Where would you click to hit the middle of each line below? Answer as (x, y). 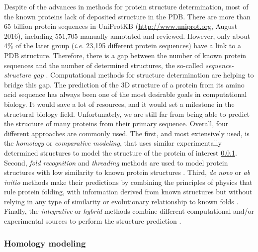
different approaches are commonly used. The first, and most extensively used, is (127, 133)
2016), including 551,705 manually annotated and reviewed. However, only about (127, 36)
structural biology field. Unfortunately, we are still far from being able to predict (127, 114)
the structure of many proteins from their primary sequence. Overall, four (116, 124)
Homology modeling (45, 243)
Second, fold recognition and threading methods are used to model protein (116, 162)
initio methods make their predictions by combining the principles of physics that (128, 182)
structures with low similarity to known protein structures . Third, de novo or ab (127, 172)
